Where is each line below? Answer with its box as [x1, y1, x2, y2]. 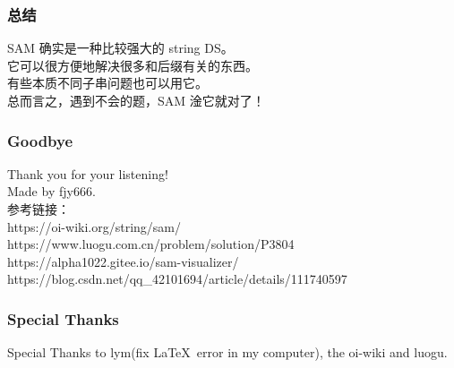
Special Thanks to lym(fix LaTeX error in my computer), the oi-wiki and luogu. [7, 343, 448, 362]
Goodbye [7, 129, 73, 151]
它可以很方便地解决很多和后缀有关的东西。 [7, 56, 258, 74]
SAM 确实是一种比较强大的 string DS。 [7, 39, 234, 57]
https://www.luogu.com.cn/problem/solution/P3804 [7, 235, 295, 253]
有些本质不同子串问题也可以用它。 [7, 73, 208, 92]
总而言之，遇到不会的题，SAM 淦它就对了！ [7, 91, 265, 109]
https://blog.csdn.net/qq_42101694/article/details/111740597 [7, 270, 347, 288]
